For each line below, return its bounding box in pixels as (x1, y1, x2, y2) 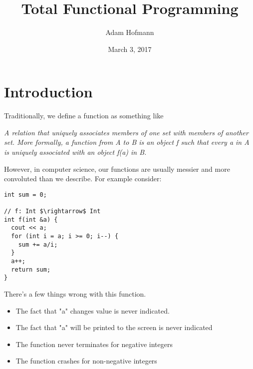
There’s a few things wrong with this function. (4, 289, 146, 299)
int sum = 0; (4, 191, 47, 198)
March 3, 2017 (108, 43, 152, 54)
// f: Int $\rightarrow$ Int (4, 208, 101, 215)
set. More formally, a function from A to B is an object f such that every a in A (4, 137, 250, 147)
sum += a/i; (18, 241, 58, 248)
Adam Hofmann (105, 27, 154, 37)
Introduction (4, 81, 93, 102)
